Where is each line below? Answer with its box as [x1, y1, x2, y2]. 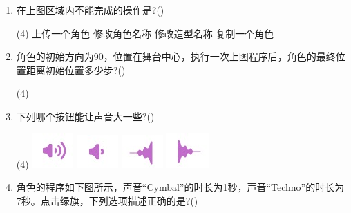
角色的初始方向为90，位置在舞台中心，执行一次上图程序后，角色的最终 [16, 49, 336, 64]
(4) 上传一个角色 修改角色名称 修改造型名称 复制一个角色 [16, 26, 274, 40]
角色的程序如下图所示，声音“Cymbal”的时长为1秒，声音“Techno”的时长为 [16, 180, 345, 194]
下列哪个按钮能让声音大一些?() [16, 109, 155, 123]
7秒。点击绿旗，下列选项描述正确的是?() [16, 193, 198, 207]
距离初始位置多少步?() [26, 62, 126, 77]
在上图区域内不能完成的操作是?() [16, 3, 164, 17]
